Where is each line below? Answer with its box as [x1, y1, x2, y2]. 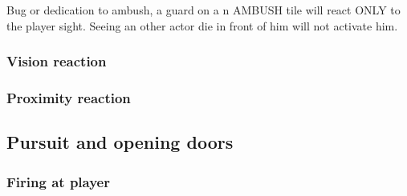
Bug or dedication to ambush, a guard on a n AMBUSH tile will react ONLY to [6, 2, 401, 18]
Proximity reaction [6, 87, 131, 107]
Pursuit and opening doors [6, 130, 234, 154]
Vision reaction [6, 51, 107, 71]
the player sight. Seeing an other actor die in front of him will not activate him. [6, 17, 398, 34]
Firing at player [6, 171, 110, 191]
